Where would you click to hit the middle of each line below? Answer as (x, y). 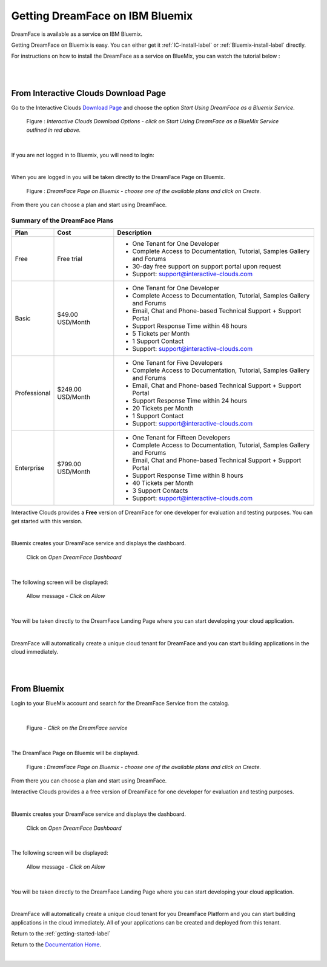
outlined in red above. (54, 130)
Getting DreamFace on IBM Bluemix (102, 16)
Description (134, 232)
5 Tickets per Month (161, 334)
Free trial (70, 259)
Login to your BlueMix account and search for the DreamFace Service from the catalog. (120, 703)
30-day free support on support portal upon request (207, 266)
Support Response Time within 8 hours (188, 475)
